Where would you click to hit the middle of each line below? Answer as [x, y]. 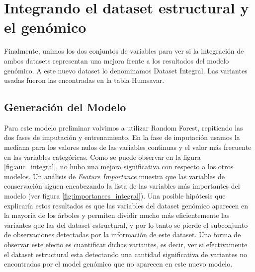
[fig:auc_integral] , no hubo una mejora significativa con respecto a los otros [119, 167]
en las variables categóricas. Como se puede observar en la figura [102, 157]
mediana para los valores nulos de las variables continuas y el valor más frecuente [128, 147]
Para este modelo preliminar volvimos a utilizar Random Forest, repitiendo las [124, 127]
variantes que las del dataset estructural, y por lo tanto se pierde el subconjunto [126, 225]
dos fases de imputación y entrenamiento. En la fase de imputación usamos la [122, 137]
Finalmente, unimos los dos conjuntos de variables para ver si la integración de [124, 51]
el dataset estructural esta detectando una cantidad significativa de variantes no [126, 254]
